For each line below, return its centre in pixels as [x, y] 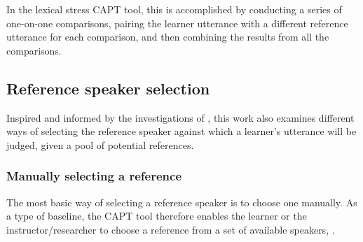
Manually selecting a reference [94, 176]
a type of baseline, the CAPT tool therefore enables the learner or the [157, 216]
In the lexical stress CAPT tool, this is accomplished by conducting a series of [174, 9]
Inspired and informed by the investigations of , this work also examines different [180, 117]
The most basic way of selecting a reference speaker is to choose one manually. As [182, 202]
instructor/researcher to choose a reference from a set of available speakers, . [171, 229]
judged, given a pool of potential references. [100, 144]
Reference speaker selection [108, 88]
